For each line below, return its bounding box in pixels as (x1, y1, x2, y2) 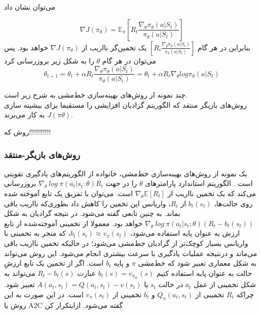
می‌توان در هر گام (102, 55, 156, 66)
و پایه (114, 258, 130, 268)
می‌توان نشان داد (4, 2, 56, 12)
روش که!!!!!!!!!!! (4, 127, 51, 137)
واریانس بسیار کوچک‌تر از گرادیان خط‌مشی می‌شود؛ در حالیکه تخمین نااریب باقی (4, 238, 248, 248)
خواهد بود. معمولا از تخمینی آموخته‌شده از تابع (4, 217, 143, 228)
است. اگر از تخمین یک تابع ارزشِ (4, 258, 104, 268)
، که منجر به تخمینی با (4, 228, 71, 238)
